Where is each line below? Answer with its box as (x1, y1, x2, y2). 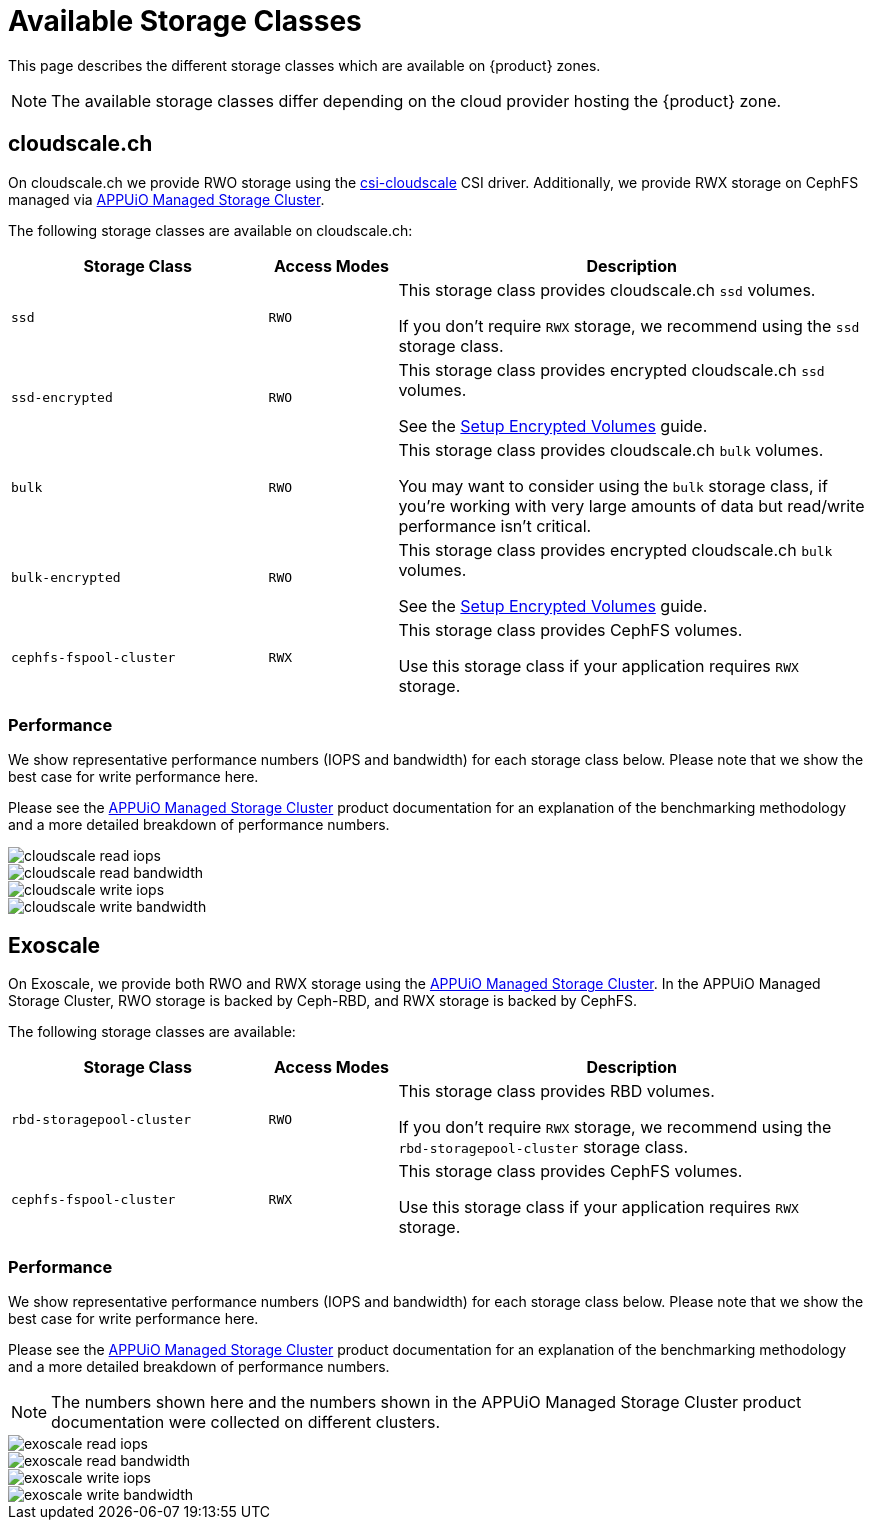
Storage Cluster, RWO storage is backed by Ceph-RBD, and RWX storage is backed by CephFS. (8, 992, 638, 1010)
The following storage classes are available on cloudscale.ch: (8, 221, 413, 239)
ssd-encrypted (11, 390, 113, 406)
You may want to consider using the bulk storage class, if (398, 475, 828, 496)
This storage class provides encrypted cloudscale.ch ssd (398, 359, 825, 380)
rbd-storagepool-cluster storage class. (398, 1137, 689, 1158)
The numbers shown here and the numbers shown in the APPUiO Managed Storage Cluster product (51, 1391, 802, 1412)
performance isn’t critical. (398, 515, 592, 536)
